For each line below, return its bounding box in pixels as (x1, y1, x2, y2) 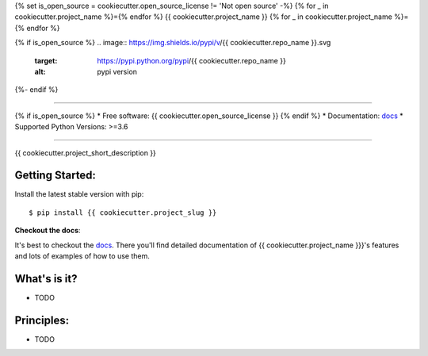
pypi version (97, 67, 138, 76)
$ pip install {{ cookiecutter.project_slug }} (29, 208, 217, 217)
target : (34, 56, 58, 65)
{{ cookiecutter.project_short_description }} (14, 147, 156, 158)
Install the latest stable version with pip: (14, 189, 144, 199)
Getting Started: (14, 169, 97, 182)
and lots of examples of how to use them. (14, 251, 150, 261)
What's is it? (14, 272, 78, 285)
